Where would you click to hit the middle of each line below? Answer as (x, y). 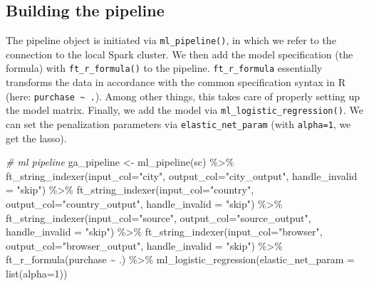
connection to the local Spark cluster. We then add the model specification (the (180, 54)
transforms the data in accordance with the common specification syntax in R (176, 82)
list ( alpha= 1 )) (37, 274)
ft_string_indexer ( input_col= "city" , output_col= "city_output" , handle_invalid (182, 175)
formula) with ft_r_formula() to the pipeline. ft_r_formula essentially (164, 68)
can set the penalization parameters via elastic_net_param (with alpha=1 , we (178, 124)
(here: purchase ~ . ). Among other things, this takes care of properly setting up (183, 96)
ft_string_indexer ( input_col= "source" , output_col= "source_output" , (158, 217)
